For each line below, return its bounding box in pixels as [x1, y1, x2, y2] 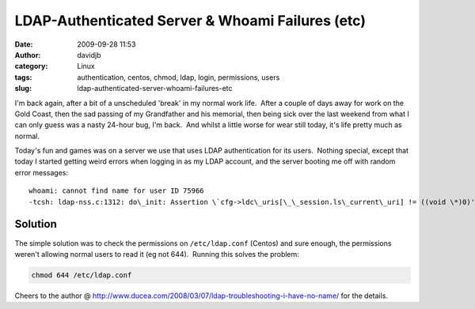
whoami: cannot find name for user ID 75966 [28, 187, 205, 195]
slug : [14, 84, 32, 93]
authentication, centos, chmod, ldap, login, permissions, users [77, 72, 280, 82]
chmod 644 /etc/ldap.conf [31, 270, 132, 280]
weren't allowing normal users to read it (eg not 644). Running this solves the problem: [14, 249, 300, 258]
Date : [14, 40, 33, 49]
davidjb [77, 50, 102, 59]
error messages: [14, 168, 69, 177]
